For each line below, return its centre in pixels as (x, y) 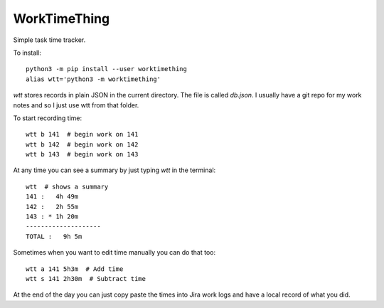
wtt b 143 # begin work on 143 (82, 154)
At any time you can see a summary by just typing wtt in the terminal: (114, 170)
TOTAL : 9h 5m (54, 236)
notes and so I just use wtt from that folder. (76, 105)
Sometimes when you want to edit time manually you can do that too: (114, 253)
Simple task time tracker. (49, 40)
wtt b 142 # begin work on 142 (82, 144)
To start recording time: (47, 118)
